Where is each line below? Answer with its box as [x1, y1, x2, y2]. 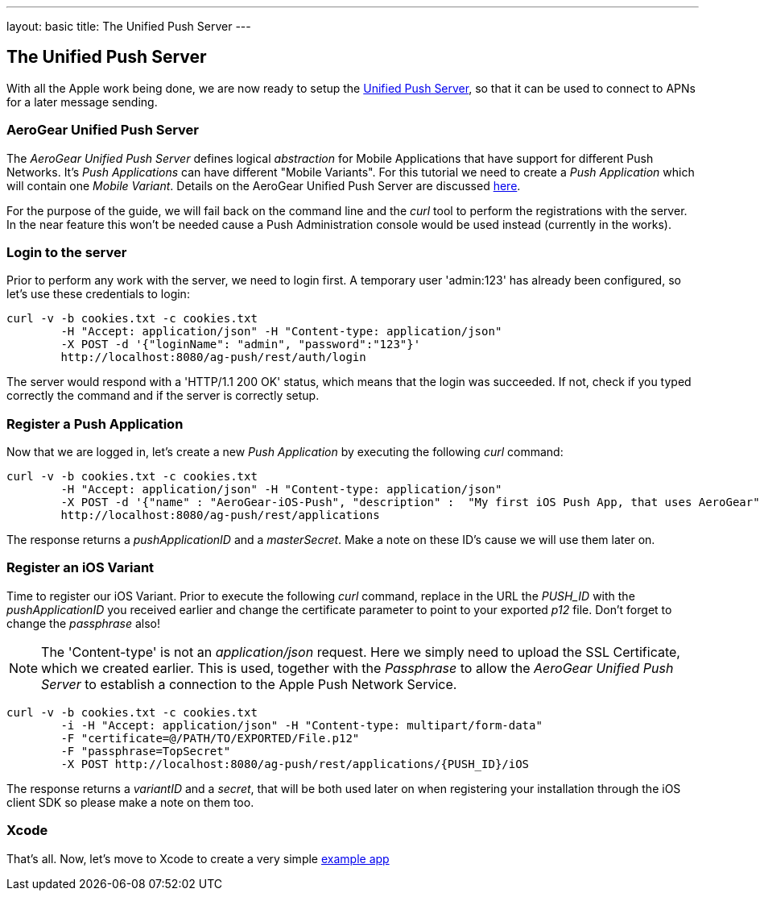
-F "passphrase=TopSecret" [60, 744, 231, 758]
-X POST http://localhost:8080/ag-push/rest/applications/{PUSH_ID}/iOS [60, 757, 530, 770]
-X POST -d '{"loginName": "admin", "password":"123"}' [60, 338, 421, 351]
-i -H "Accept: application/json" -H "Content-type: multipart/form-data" [60, 718, 543, 732]
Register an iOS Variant [6, 559, 155, 576]
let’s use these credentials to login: [6, 287, 190, 301]
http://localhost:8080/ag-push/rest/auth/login [60, 351, 366, 364]
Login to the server [6, 243, 127, 260]
